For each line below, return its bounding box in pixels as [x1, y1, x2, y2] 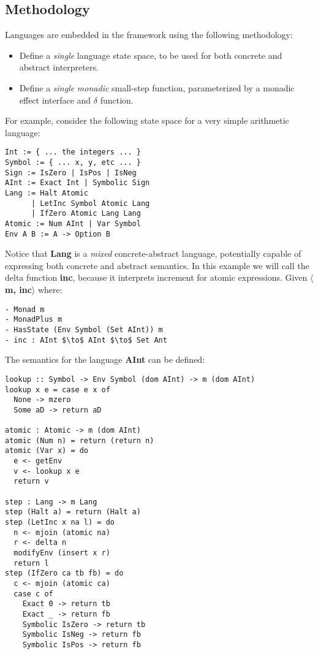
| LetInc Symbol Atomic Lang [31, 199, 150, 208]
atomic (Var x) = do [5, 446, 89, 455]
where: [37, 283, 62, 296]
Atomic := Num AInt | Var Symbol [5, 219, 141, 228]
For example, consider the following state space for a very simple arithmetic [5, 114, 289, 127]
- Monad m [5, 305, 45, 314]
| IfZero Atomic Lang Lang [31, 209, 141, 218]
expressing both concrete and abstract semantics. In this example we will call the [5, 259, 309, 272]
